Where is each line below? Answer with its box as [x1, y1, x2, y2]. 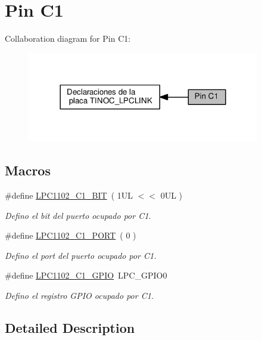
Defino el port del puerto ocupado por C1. [5, 249, 157, 261]
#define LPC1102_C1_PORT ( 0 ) [5, 229, 136, 242]
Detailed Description [5, 318, 135, 336]
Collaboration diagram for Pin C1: [5, 32, 131, 45]
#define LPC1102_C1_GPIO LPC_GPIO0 [5, 269, 167, 282]
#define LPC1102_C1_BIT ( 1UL [5, 188, 133, 201]
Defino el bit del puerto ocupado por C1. [5, 209, 151, 221]
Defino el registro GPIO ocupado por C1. [5, 289, 154, 301]
